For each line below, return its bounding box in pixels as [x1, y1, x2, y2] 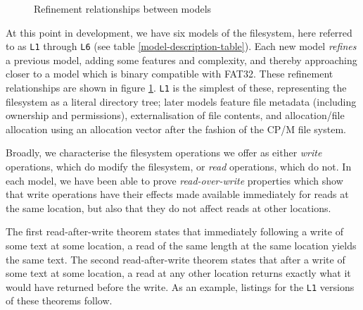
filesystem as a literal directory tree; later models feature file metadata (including [6, 94, 357, 108]
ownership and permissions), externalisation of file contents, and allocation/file [6, 108, 345, 123]
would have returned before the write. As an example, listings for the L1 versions [6, 279, 355, 294]
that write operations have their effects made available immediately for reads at [6, 187, 349, 201]
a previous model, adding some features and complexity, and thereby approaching [6, 52, 357, 67]
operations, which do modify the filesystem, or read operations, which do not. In [6, 159, 352, 174]
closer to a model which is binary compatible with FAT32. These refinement [6, 66, 333, 81]
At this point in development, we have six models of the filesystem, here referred [6, 25, 352, 39]
